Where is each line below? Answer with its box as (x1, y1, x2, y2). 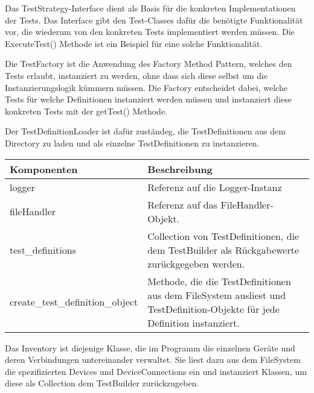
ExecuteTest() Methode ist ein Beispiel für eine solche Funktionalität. (5, 37, 263, 49)
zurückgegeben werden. (147, 256, 245, 271)
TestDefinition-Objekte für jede (147, 301, 280, 316)
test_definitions (10, 242, 76, 257)
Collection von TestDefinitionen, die (147, 228, 300, 243)
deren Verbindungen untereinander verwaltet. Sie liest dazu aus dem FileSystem (5, 353, 301, 366)
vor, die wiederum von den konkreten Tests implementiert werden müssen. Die (5, 25, 295, 38)
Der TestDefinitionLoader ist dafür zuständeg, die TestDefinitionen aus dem (5, 125, 286, 137)
